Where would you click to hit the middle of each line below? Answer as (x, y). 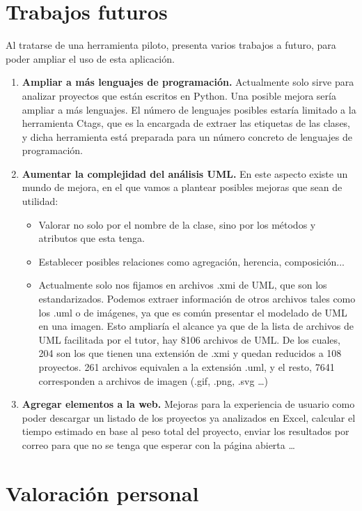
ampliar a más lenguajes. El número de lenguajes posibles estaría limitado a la (189, 109)
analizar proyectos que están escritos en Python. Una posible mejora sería (179, 95)
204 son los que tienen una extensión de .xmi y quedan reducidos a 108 (190, 353)
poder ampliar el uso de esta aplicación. (90, 58)
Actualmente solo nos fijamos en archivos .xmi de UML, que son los (183, 285)
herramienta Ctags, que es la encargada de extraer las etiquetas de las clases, (186, 123)
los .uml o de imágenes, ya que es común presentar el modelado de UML (193, 312)
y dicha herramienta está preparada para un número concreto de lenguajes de (187, 136)
